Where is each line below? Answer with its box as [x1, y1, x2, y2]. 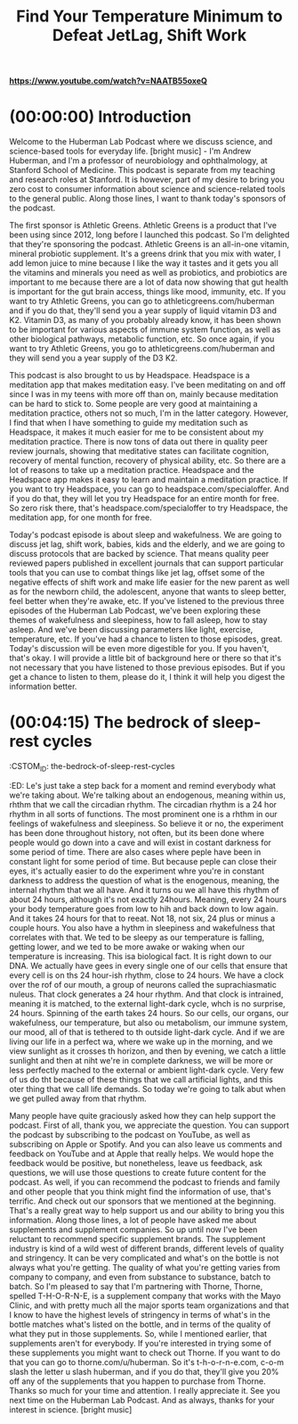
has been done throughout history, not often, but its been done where [9, 827, 265, 838]
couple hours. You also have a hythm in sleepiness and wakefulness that [9, 922, 276, 933]
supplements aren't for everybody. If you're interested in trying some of [9, 1337, 272, 1348]
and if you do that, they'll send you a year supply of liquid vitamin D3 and [9, 305, 278, 316]
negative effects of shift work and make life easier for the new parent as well [9, 577, 290, 588]
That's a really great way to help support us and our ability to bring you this [9, 1205, 285, 1215]
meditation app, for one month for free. [9, 512, 153, 523]
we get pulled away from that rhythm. [9, 1093, 147, 1104]
